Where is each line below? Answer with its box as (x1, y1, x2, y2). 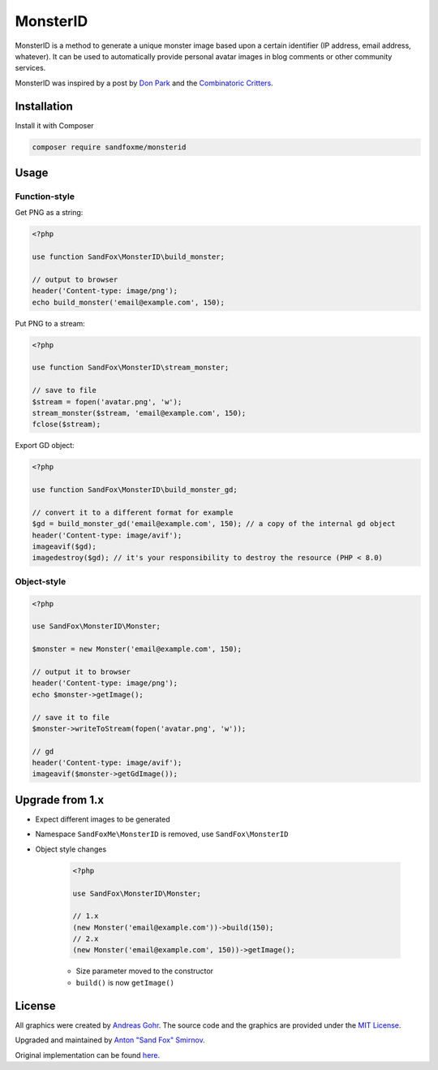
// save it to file (32, 713, 109, 722)
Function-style (15, 191, 75, 202)
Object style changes (35, 844, 107, 854)
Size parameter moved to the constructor (75, 966, 214, 976)
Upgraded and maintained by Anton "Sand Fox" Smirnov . (15, 1035, 206, 1045)
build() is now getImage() (75, 977, 174, 987)
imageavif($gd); (32, 542, 97, 551)
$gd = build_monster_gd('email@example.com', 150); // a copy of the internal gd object (32, 520, 397, 529)
